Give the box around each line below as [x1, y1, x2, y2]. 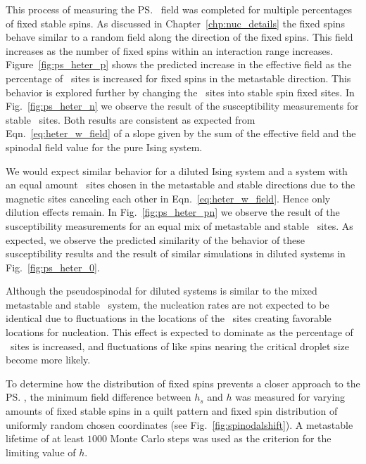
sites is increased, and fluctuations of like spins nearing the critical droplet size [10, 338, 350, 353]
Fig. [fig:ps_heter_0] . [6, 259, 100, 274]
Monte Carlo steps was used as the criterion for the [110, 431, 332, 446]
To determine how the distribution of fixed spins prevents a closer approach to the [6, 375, 360, 390]
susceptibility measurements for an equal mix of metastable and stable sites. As [6, 218, 353, 233]
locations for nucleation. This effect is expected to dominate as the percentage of [6, 325, 353, 340]
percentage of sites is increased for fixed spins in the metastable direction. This [6, 70, 351, 85]
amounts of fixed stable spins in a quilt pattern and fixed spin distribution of [6, 404, 338, 418]
